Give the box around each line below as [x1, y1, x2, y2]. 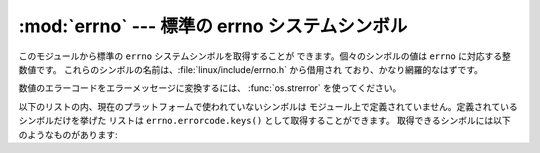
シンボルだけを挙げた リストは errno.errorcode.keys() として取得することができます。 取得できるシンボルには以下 [18, 115, 512, 127]
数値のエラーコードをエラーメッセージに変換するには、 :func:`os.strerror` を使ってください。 [18, 82, 402, 94]
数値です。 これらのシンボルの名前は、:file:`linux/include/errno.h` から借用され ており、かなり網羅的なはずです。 [18, 63, 484, 75]
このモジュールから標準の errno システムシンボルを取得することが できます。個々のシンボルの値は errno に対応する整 [18, 50, 512, 62]
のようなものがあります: [18, 128, 119, 140]
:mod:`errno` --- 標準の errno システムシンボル [18, 15, 408, 37]
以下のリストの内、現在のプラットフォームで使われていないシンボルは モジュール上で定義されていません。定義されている [18, 100, 519, 112]
